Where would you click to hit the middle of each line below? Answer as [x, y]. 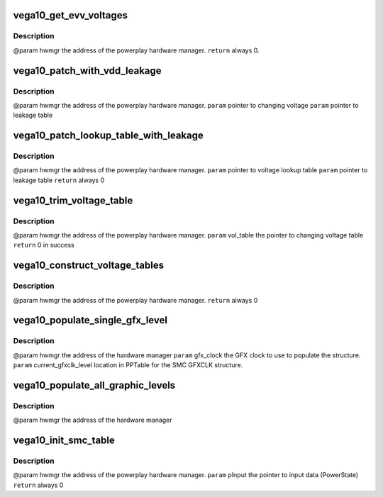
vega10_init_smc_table [64, 441]
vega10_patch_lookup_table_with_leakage [108, 136]
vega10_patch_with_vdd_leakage [88, 71]
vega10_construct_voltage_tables [89, 266]
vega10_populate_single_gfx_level [90, 320]
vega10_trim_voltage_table [73, 200]
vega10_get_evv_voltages [70, 15]
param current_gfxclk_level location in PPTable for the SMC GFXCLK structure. [128, 365]
